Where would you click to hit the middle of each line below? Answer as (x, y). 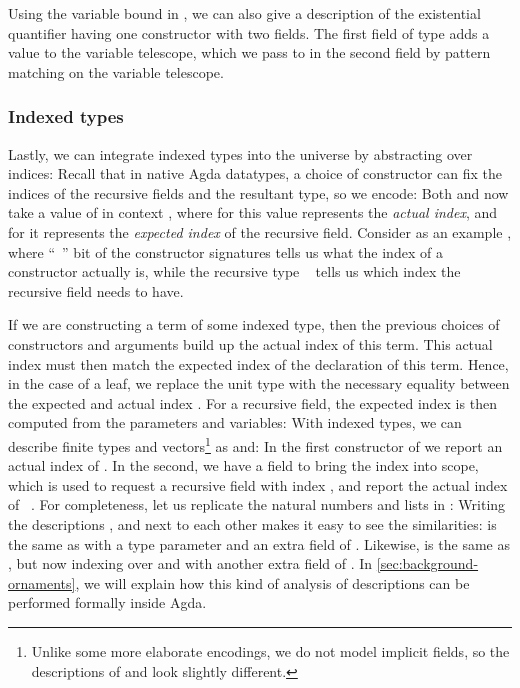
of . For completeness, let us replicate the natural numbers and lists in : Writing (257, 504)
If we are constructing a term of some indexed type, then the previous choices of (254, 324)
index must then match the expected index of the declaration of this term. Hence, (258, 363)
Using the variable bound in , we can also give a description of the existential (244, 13)
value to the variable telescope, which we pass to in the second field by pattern (249, 52)
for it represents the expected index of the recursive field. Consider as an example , (260, 231)
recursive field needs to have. (96, 290)
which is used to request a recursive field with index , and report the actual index (258, 484)
